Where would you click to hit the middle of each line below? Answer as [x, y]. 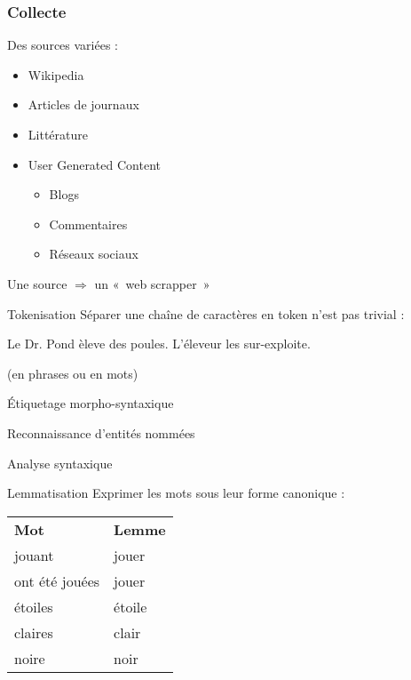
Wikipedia [56, 74]
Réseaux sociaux [94, 254]
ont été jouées [57, 580]
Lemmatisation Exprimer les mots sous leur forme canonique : [176, 493]
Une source [37, 283]
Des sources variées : [63, 45]
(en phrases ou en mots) [73, 373]
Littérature [58, 134]
